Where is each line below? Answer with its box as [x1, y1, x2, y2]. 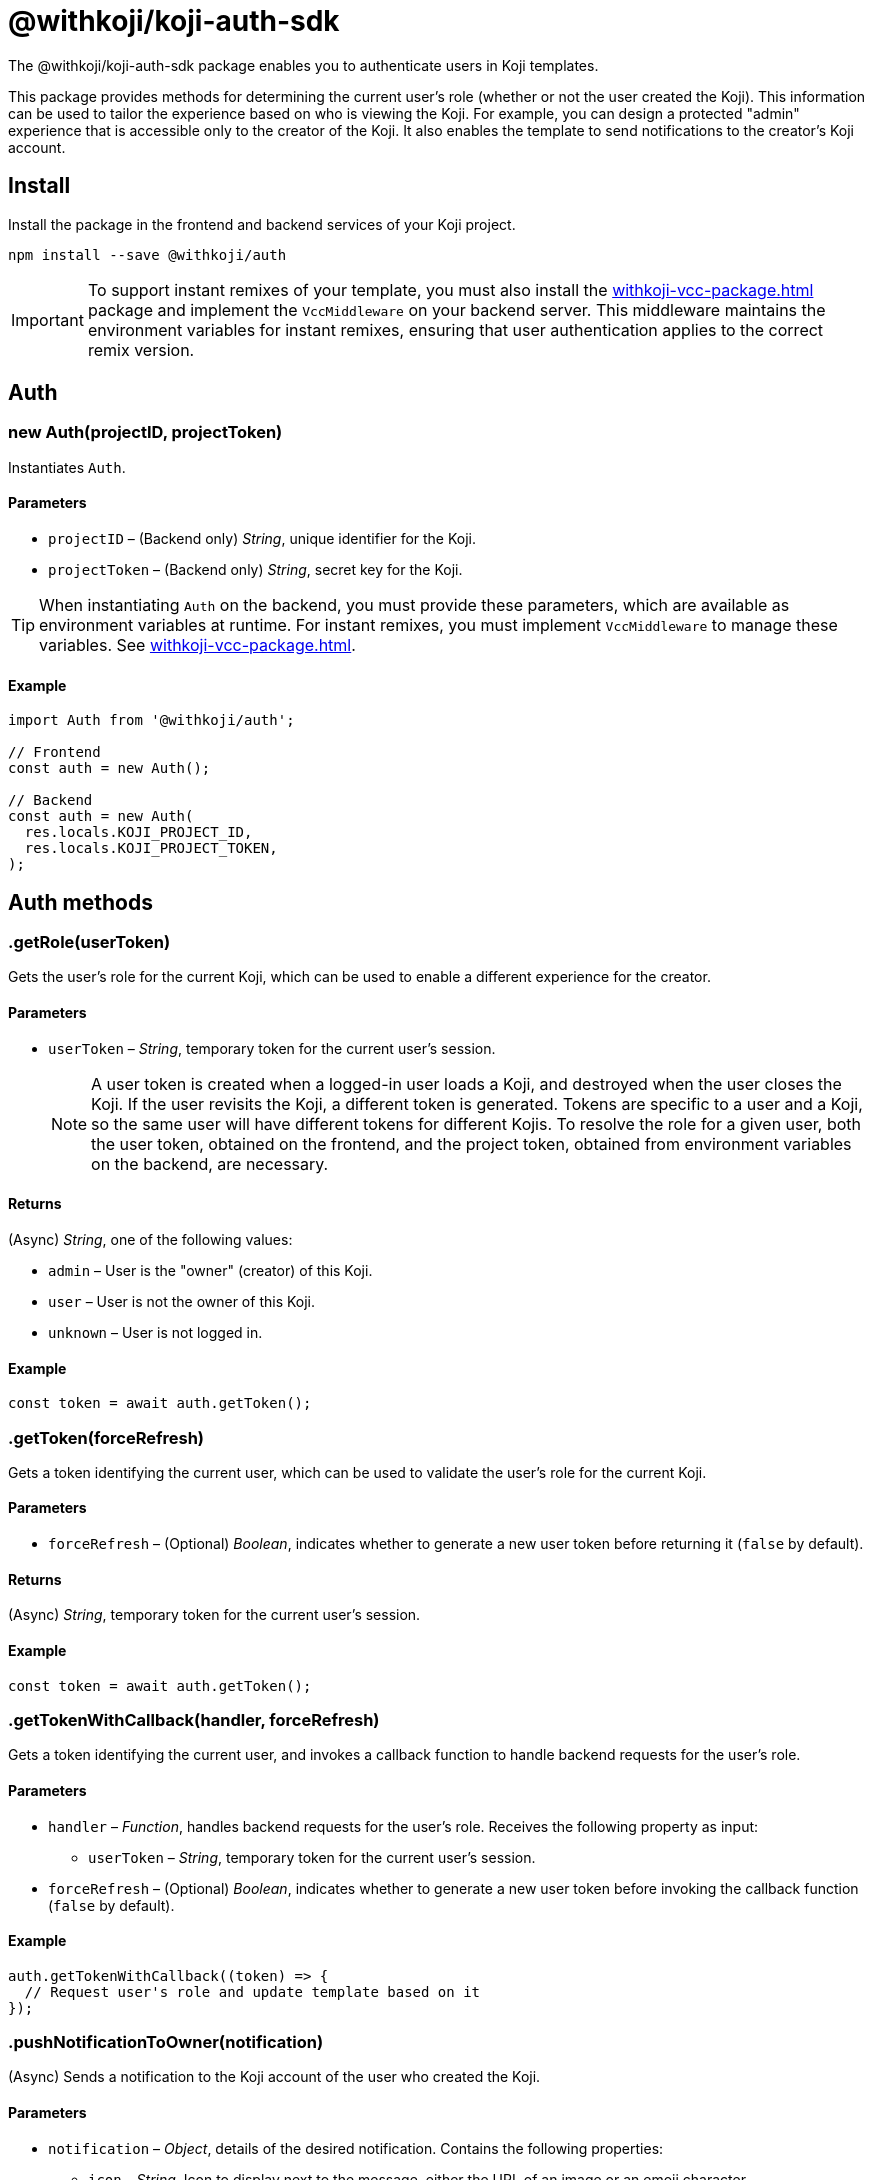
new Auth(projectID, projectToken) [8, 422, 283, 443]
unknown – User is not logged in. [48, 1323, 263, 1341]
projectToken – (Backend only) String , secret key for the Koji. [48, 561, 463, 579]
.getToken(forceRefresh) [8, 1427, 205, 1448]
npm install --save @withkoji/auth [8, 246, 287, 263]
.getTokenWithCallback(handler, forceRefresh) [8, 1709, 380, 1730]
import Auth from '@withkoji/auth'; [8, 712, 295, 729]
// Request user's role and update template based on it [24, 1983, 481, 2000]
